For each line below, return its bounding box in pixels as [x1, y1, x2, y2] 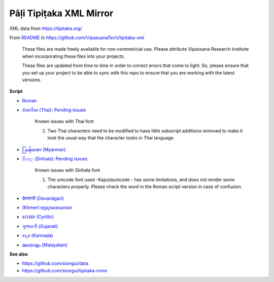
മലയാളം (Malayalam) [22, 241, 68, 248]
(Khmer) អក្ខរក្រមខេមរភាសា [22, 204, 72, 210]
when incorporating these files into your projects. [22, 53, 125, 59]
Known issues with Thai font [35, 118, 94, 124]
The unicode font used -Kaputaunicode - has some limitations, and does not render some [47, 177, 235, 183]
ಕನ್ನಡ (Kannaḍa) [22, 232, 53, 238]
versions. [22, 77, 42, 83]
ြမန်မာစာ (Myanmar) [22, 146, 66, 152]
